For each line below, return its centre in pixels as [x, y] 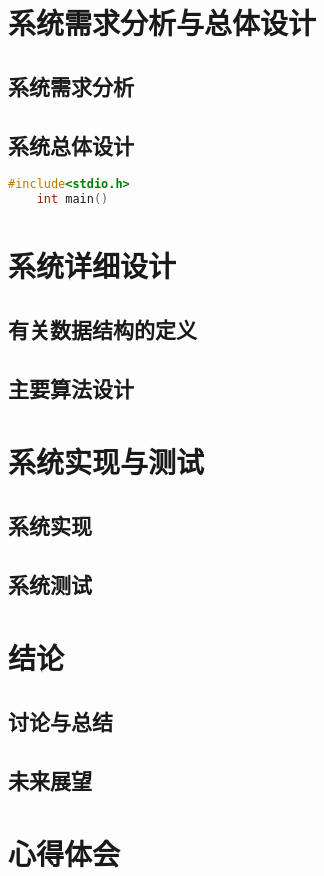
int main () [72, 199]
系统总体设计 [71, 144]
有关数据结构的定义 [102, 328]
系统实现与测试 [106, 461]
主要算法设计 [71, 387]
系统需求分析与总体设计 [162, 22]
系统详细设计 [92, 265]
